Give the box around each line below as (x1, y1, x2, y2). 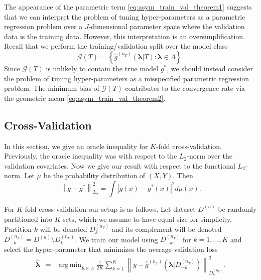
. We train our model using (75, 234, 158, 244)
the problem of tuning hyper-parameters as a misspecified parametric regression (4, 73, 249, 83)
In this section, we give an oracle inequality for (4, 141, 148, 151)
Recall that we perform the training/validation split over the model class (4, 41, 228, 51)
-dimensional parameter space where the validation (88, 21, 245, 32)
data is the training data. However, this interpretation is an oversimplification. (4, 31, 245, 41)
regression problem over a (4, 21, 83, 32)
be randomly (218, 203, 257, 214)
